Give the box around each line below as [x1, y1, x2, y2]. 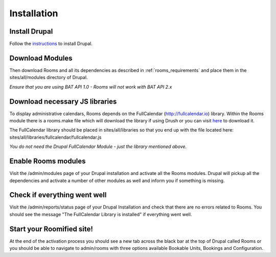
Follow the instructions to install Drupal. [9, 41, 93, 47]
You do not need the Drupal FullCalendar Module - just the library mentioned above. [9, 143, 187, 150]
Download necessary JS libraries [9, 97, 117, 106]
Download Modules [9, 54, 73, 62]
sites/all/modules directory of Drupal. [9, 74, 88, 81]
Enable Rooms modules [9, 157, 86, 166]
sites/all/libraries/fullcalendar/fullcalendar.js [9, 134, 102, 140]
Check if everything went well [9, 191, 107, 199]
